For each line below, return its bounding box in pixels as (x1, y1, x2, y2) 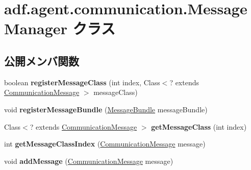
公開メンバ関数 (4, 53, 79, 68)
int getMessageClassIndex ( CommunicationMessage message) (4, 138, 206, 149)
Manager (4, 18, 67, 39)
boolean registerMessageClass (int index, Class (4, 77, 160, 87)
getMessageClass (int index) (151, 121, 247, 132)
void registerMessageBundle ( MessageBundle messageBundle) (4, 104, 208, 114)
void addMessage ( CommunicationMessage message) (4, 155, 173, 166)
